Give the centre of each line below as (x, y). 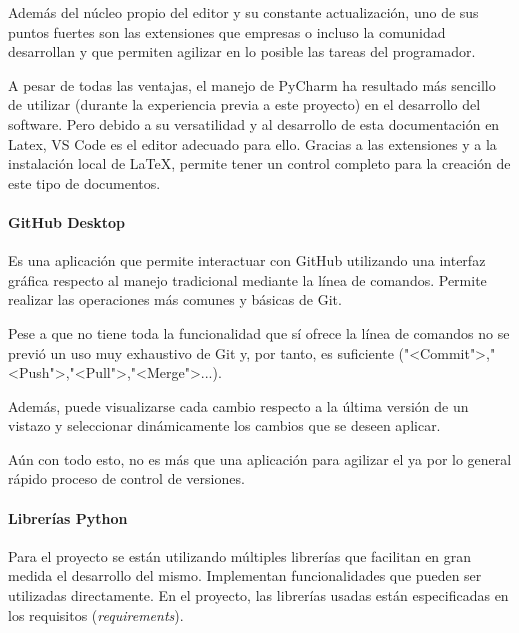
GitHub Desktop (67, 221)
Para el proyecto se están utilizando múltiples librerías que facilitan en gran (240, 555)
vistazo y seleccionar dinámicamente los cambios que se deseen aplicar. (224, 425)
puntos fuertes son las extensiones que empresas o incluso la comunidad (227, 31)
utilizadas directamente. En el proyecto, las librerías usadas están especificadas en (258, 595)
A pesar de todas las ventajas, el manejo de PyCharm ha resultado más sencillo (252, 84)
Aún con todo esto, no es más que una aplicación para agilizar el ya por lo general (260, 458)
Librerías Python (68, 517)
